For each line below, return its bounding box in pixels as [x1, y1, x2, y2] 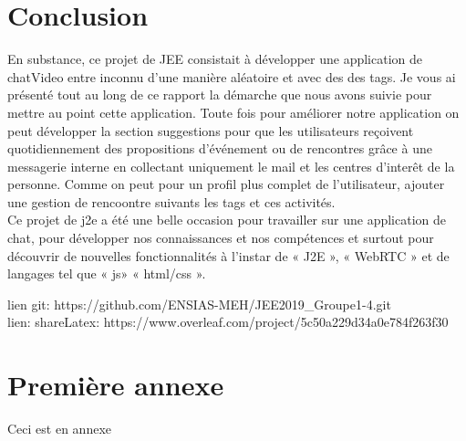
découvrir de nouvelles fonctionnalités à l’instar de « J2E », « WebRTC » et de [7, 246, 450, 265]
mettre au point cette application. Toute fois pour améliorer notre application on [7, 102, 460, 121]
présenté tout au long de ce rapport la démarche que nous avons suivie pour [7, 85, 432, 104]
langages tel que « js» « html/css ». [7, 264, 206, 283]
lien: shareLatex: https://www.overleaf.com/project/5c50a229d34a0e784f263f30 [7, 312, 449, 331]
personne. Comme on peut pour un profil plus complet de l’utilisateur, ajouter [7, 174, 445, 194]
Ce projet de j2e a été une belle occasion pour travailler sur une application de [7, 210, 447, 229]
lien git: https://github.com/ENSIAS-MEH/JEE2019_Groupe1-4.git [7, 294, 391, 313]
